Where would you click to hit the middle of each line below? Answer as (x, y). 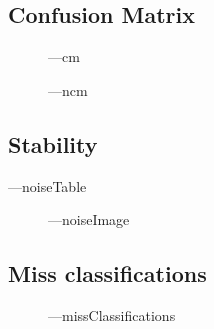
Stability (53, 143)
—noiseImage (89, 219)
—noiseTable (47, 185)
